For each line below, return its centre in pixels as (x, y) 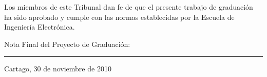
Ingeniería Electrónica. (40, 27)
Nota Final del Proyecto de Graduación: (67, 44)
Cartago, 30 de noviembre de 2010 (58, 69)
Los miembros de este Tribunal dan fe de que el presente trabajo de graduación (129, 7)
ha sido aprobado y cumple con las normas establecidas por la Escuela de (119, 17)
